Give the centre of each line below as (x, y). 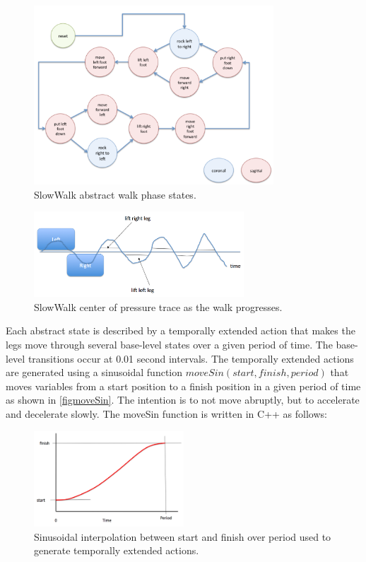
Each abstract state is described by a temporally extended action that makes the (181, 330)
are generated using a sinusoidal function (94, 372)
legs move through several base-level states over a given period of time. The (169, 344)
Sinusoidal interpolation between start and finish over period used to (183, 536)
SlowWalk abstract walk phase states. (115, 194)
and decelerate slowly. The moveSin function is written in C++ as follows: (166, 413)
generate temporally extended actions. (117, 550)
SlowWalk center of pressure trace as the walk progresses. (158, 306)
